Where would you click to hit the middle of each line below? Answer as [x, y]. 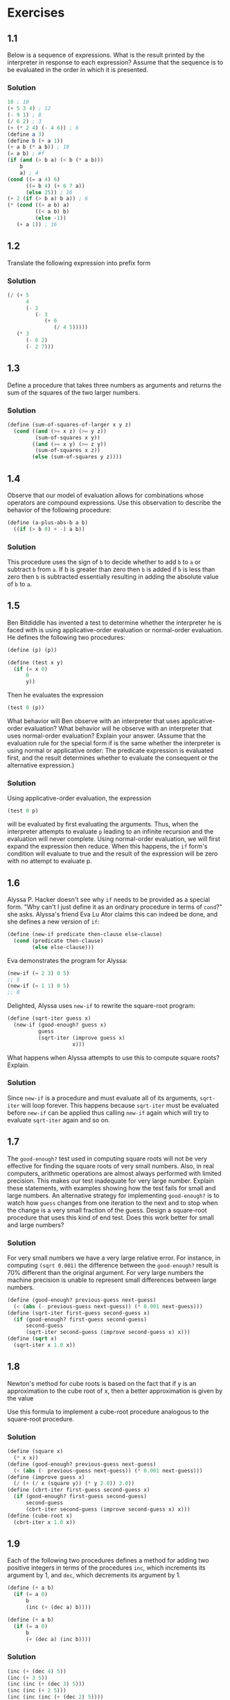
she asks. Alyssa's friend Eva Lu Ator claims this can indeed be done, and [113, 914]
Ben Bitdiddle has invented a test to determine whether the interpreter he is [114, 623]
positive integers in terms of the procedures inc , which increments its [106, 1568]
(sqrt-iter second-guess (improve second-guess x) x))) [108, 1333]
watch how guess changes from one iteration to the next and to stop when [113, 1203]
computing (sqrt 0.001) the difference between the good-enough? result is [113, 1265]
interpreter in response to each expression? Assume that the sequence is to [115, 62]
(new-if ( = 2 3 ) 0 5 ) [38, 973]
